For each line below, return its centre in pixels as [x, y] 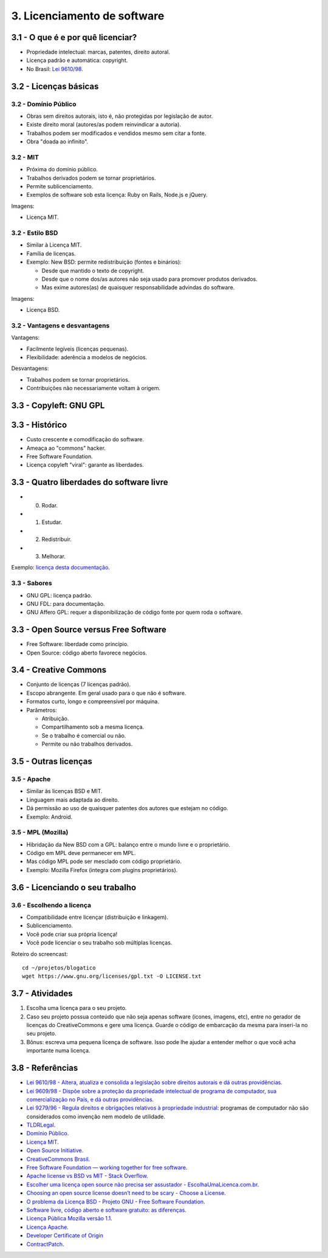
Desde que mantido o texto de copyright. [93, 270]
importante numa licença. [58, 1051]
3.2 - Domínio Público [44, 104]
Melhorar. [54, 556]
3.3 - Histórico [39, 425]
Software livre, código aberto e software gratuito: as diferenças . [106, 1210]
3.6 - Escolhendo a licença [51, 905]
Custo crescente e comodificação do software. [85, 439]
